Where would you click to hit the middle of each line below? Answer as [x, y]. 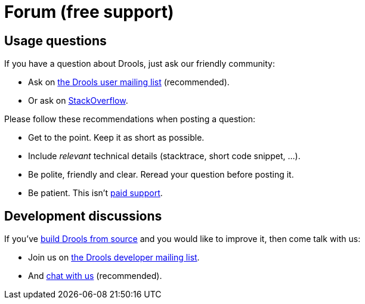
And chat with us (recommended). [95, 276]
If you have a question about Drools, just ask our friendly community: [140, 64]
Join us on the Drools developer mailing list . [114, 258]
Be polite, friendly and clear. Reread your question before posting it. [161, 175]
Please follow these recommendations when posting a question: [130, 119]
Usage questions [55, 41]
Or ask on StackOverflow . [78, 101]
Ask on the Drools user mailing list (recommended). [129, 82]
